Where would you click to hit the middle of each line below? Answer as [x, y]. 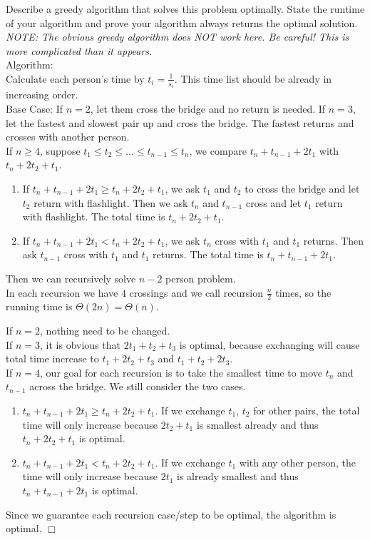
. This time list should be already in [253, 78]
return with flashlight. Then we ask [111, 202]
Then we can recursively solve [71, 278]
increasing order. [42, 95]
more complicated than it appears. [79, 50]
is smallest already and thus [257, 424]
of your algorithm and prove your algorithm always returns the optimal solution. [182, 22]
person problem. [201, 278]
